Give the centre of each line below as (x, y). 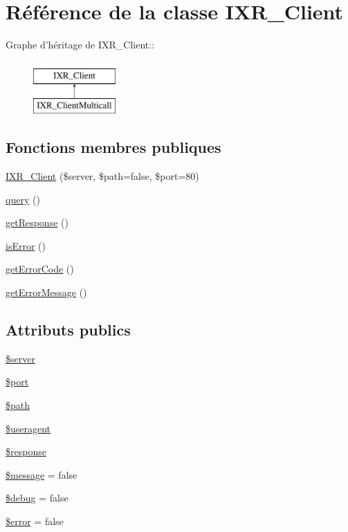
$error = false (35, 521)
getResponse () (37, 222)
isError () (26, 245)
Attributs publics (68, 330)
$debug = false (37, 498)
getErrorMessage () (46, 292)
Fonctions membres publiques (113, 147)
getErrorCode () (40, 269)
